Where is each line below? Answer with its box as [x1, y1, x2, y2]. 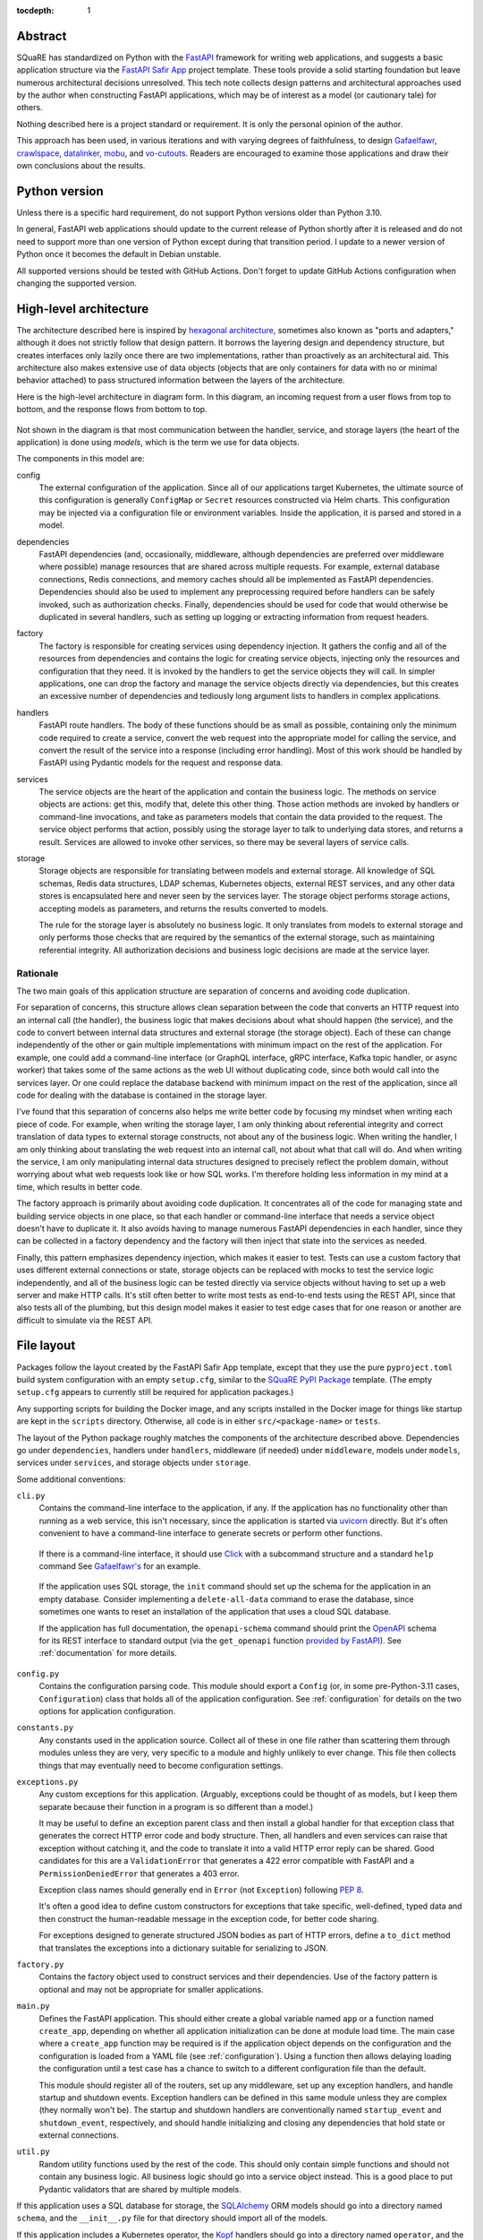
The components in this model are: [16, 453, 145, 464]
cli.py [16, 1491, 46, 1501]
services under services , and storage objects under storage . [16, 1457, 251, 1469]
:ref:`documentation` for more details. [38, 1648, 178, 1658]
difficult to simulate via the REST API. [16, 1314, 154, 1325]
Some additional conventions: [16, 1474, 126, 1485]
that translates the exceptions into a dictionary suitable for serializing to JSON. [38, 1943, 328, 1953]
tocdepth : [16, 5, 55, 15]
